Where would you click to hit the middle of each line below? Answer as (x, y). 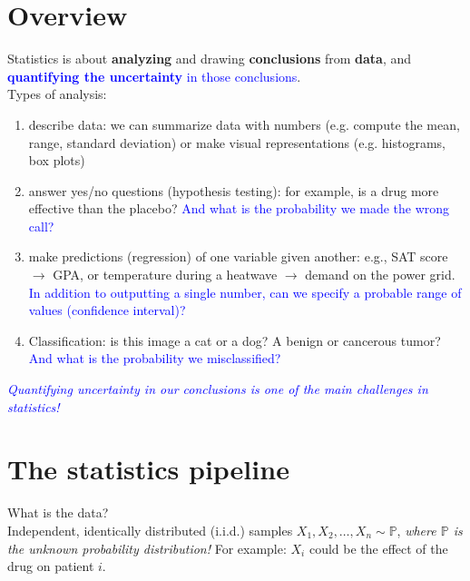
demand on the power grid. (380, 275)
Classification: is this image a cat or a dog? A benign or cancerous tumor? (235, 340)
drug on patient (51, 566)
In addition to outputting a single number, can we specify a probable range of (245, 292)
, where (416, 530)
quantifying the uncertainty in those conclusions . (154, 76)
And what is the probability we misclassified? (155, 358)
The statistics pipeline (148, 469)
